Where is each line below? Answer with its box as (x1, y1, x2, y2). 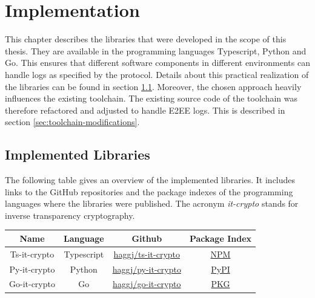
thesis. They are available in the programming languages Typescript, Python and (5, 44, 307, 57)
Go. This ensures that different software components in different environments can (5, 56, 310, 69)
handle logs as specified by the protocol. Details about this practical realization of (5, 68, 309, 80)
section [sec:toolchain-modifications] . (5, 115, 140, 128)
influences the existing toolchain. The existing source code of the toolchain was (5, 92, 298, 105)
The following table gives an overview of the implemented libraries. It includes (5, 173, 296, 186)
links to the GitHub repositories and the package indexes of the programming (5, 185, 293, 198)
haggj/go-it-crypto (113, 277, 181, 290)
